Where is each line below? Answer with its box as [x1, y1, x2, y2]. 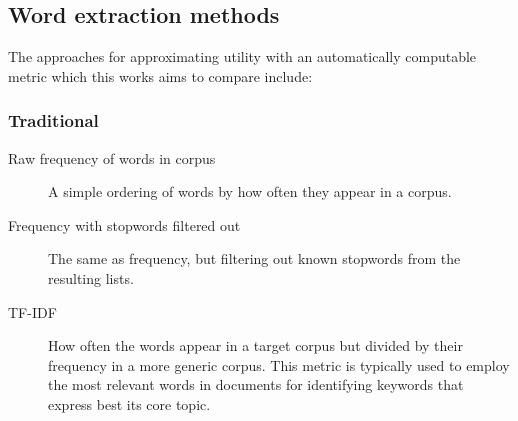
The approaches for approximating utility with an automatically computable [8, 46, 477, 67]
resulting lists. [48, 267, 134, 288]
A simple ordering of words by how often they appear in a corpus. [48, 181, 452, 202]
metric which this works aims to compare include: [8, 65, 313, 86]
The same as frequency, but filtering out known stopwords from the [48, 248, 461, 269]
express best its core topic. [48, 393, 211, 414]
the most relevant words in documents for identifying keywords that [48, 374, 464, 395]
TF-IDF [8, 301, 57, 322]
